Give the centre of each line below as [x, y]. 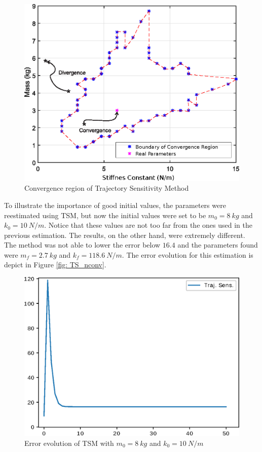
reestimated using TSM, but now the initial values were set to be [105, 215]
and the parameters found [218, 245]
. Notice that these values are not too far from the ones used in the [148, 225]
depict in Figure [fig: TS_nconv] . [55, 265]
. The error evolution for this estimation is [188, 254]
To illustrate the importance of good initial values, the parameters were [115, 205]
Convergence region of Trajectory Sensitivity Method [107, 188]
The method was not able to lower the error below [82, 245]
